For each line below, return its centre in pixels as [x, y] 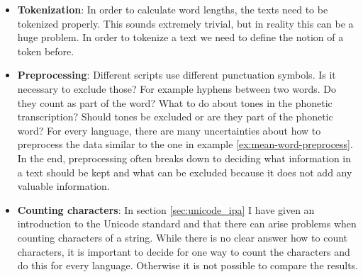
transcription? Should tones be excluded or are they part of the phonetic [175, 117]
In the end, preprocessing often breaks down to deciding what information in [184, 158]
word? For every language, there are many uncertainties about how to [169, 130]
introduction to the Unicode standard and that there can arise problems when [187, 224]
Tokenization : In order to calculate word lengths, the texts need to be [173, 9]
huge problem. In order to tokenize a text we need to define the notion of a [180, 37]
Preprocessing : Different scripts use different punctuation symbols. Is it [177, 75]
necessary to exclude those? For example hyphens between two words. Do [177, 88]
